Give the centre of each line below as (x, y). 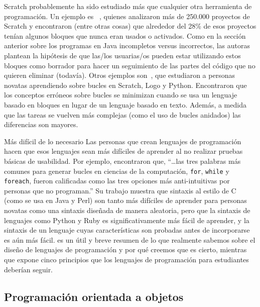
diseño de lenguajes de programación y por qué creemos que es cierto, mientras (125, 249)
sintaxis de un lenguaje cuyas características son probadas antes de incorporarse (127, 230)
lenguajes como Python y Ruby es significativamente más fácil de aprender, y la (127, 220)
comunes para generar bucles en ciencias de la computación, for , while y (117, 171)
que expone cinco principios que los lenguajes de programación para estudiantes (126, 259)
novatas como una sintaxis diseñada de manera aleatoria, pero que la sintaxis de (127, 210)
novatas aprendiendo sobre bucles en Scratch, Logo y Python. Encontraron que (125, 85)
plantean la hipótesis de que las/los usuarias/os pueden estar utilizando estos (122, 55)
